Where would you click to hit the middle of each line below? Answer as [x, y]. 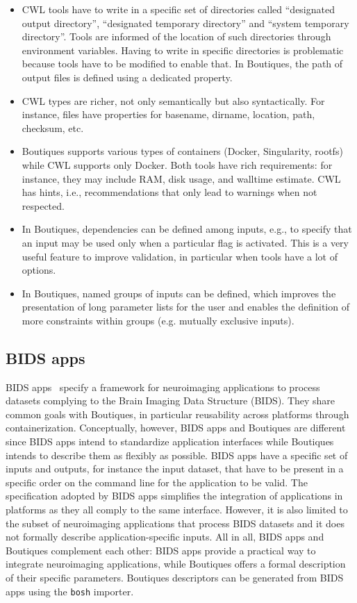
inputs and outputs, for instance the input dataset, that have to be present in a [175, 469]
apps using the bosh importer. [70, 591]
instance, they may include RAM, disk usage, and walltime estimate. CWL [181, 178]
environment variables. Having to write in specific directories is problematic [183, 50]
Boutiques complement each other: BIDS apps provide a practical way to [161, 550]
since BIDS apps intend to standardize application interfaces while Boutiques [170, 441]
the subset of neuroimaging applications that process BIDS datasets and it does [175, 523]
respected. [43, 205]
